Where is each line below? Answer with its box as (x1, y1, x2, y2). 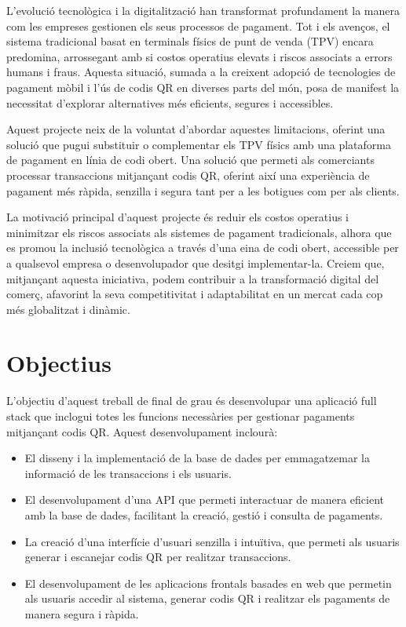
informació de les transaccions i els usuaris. (24, 465, 232, 481)
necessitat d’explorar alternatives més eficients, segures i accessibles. (6, 94, 334, 111)
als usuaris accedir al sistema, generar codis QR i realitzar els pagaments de (24, 590, 390, 607)
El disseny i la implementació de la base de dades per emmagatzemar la (24, 450, 370, 466)
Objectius (6, 347, 112, 379)
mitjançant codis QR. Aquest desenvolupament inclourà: (6, 423, 278, 439)
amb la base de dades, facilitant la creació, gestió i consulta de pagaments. (24, 506, 383, 523)
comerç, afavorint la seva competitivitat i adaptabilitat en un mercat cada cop (6, 286, 383, 302)
